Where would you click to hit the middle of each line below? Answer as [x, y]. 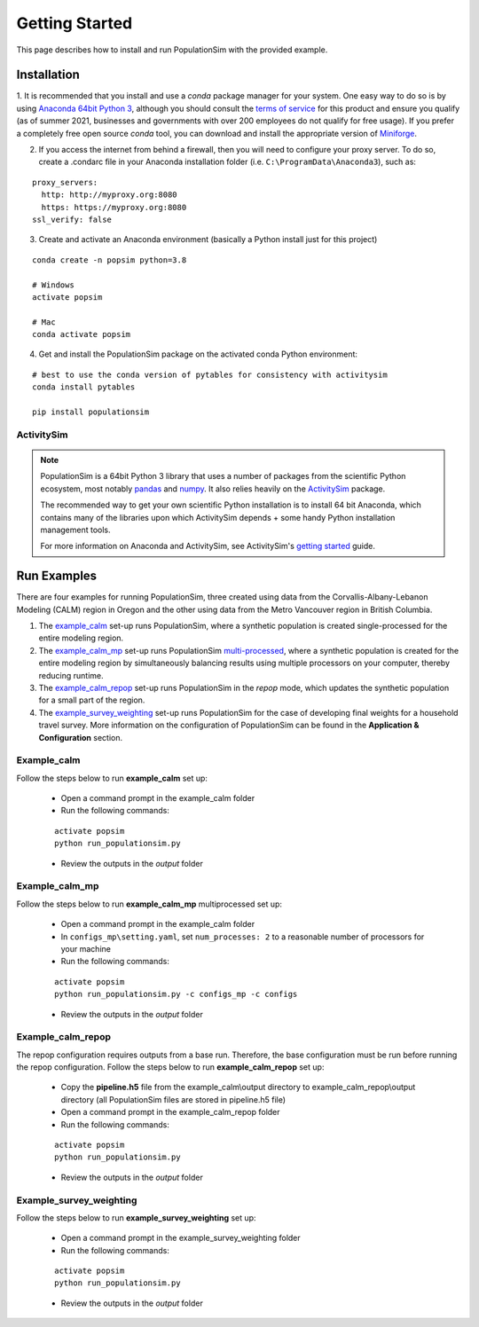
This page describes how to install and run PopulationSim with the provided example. [172, 50]
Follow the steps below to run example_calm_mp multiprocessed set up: [149, 904]
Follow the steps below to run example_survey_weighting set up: [136, 1217]
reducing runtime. [71, 675]
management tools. [75, 530]
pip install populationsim [91, 412]
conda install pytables [84, 387]
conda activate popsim [82, 334]
